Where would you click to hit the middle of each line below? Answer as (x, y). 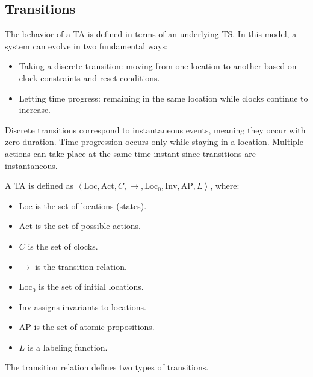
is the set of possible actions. (88, 226)
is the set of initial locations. (91, 287)
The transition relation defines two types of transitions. (107, 367)
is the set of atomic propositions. (94, 327)
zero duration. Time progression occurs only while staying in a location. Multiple (154, 142)
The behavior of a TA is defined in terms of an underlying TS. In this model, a (151, 34)
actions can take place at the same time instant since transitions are (130, 153)
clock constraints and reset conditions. (89, 77)
